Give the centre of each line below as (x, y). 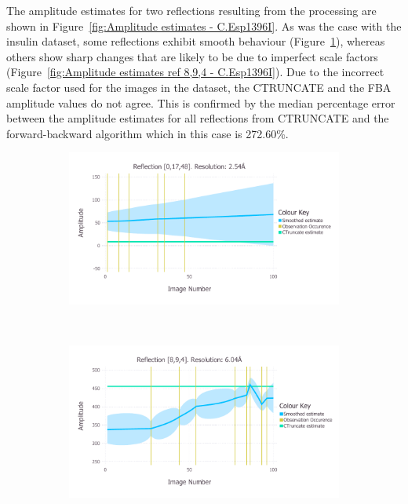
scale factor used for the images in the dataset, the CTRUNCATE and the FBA (199, 87)
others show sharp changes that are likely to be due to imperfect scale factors (192, 56)
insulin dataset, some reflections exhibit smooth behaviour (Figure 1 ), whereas (196, 41)
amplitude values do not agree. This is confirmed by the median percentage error (201, 102)
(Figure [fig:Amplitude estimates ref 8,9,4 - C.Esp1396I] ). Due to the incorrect (195, 72)
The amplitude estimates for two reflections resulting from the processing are (191, 10)
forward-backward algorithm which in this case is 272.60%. (148, 133)
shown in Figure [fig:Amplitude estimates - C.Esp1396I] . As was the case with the (204, 26)
